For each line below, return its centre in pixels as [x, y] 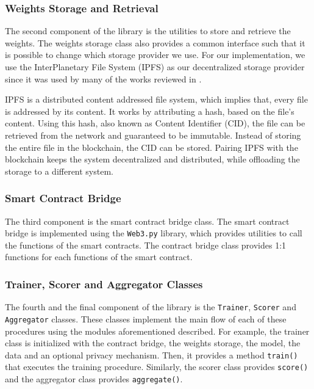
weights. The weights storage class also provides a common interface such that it [155, 42]
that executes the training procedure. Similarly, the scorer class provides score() [157, 367]
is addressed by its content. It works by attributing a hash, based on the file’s [150, 111]
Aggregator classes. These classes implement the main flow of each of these [146, 318]
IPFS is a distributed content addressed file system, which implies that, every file [156, 99]
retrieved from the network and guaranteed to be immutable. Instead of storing [153, 135]
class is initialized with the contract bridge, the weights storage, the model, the [153, 343]
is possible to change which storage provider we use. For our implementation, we [155, 55]
